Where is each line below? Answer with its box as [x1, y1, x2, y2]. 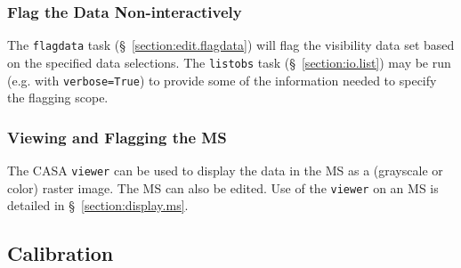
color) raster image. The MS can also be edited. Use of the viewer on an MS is [7, 178, 439, 197]
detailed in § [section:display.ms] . [7, 196, 189, 215]
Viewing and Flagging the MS [7, 126, 227, 148]
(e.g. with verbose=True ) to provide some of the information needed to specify [7, 70, 437, 89]
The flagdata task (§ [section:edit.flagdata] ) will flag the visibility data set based [7, 36, 455, 54]
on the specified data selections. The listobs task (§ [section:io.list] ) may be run [7, 53, 451, 71]
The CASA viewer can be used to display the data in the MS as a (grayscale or [7, 161, 443, 179]
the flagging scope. [7, 88, 109, 107]
